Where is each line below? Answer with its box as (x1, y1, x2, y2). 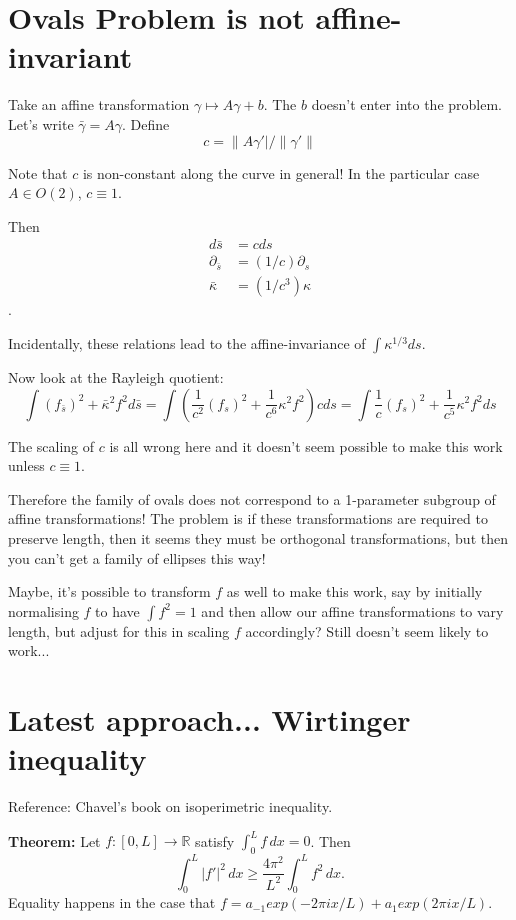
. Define (121, 113, 170, 134)
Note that (8, 162, 68, 183)
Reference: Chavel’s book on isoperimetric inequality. (8, 796, 333, 817)
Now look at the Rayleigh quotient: (8, 366, 224, 387)
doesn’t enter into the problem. (311, 94, 502, 115)
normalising (8, 600, 79, 621)
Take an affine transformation (8, 94, 190, 115)
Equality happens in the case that (8, 892, 216, 913)
